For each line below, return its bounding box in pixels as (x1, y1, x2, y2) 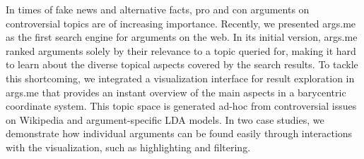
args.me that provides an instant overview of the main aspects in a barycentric (6, 84, 346, 99)
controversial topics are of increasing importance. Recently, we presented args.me (6, 15, 356, 30)
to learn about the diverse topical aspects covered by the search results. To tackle (6, 57, 358, 72)
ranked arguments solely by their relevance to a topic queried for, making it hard (6, 43, 356, 58)
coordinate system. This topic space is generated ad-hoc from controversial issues (6, 98, 357, 113)
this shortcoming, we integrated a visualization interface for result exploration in (6, 70, 355, 85)
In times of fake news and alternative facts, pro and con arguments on (6, 2, 310, 16)
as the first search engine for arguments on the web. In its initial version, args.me (6, 30, 358, 44)
